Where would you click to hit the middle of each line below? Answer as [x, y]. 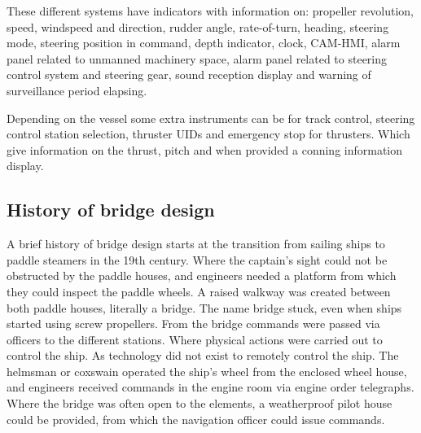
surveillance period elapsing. [77, 90]
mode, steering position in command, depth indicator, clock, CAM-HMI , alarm [204, 43]
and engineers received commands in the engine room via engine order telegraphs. [210, 387]
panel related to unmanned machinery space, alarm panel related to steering [197, 58]
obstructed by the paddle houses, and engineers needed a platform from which [202, 276]
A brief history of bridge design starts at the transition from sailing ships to [196, 244]
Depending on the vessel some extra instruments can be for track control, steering [211, 118]
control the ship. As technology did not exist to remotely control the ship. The [203, 355]
